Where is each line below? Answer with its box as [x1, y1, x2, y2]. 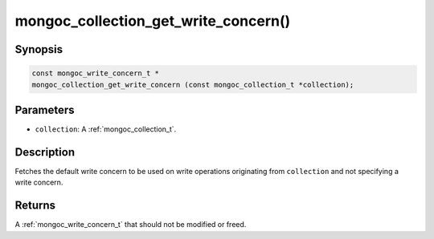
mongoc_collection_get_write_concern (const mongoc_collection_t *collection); [31, 80, 354, 89]
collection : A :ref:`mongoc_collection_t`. [35, 124, 177, 134]
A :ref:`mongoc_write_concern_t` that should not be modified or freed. [14, 220, 247, 229]
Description [14, 145, 76, 159]
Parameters [14, 103, 75, 116]
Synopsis [14, 43, 63, 56]
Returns [14, 199, 56, 213]
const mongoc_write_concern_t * [31, 69, 160, 78]
